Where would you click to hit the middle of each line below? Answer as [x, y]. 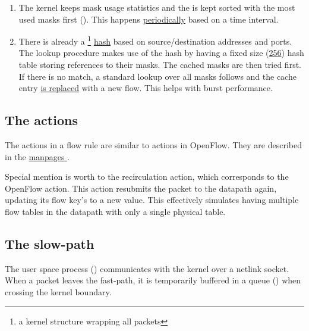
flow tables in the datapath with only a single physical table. [115, 211]
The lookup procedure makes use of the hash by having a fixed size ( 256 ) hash [161, 53]
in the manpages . [37, 156]
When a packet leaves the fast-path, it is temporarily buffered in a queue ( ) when [153, 280]
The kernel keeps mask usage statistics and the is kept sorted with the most [157, 7]
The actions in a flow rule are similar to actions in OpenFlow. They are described [154, 145]
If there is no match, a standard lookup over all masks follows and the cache [157, 76]
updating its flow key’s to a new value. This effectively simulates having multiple [152, 200]
